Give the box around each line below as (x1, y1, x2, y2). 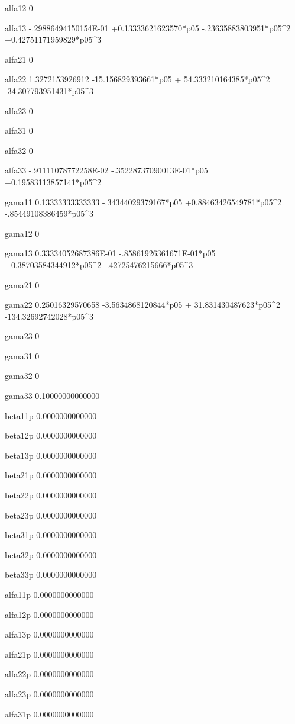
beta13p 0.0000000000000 (5, 449, 97, 461)
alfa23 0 (5, 104, 33, 117)
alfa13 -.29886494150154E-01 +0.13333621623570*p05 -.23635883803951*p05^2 (5, 21, 291, 34)
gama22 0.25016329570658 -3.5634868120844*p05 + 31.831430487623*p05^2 (5, 298, 280, 311)
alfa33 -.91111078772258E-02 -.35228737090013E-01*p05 (5, 164, 208, 176)
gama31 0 (5, 349, 40, 362)
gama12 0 (5, 227, 40, 239)
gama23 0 (5, 330, 40, 342)
